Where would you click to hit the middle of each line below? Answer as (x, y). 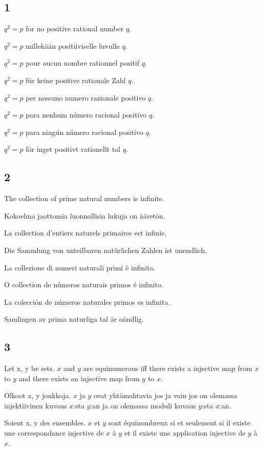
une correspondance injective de (54, 433)
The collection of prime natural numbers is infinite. (84, 198)
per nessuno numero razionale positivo (86, 97)
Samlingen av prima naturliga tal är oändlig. (74, 319)
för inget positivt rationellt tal (73, 149)
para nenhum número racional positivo (86, 115)
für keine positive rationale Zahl (76, 80)
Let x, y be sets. (29, 368)
